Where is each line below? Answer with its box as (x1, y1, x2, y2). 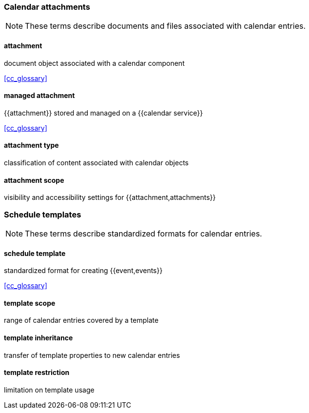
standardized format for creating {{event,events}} (4, 266, 163, 275)
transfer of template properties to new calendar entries (4, 351, 180, 359)
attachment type (4, 141, 59, 150)
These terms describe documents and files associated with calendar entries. (25, 21, 306, 31)
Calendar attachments (4, 2, 90, 12)
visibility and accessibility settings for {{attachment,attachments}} (4, 193, 216, 202)
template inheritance (4, 334, 73, 342)
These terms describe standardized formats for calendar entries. (25, 229, 262, 238)
